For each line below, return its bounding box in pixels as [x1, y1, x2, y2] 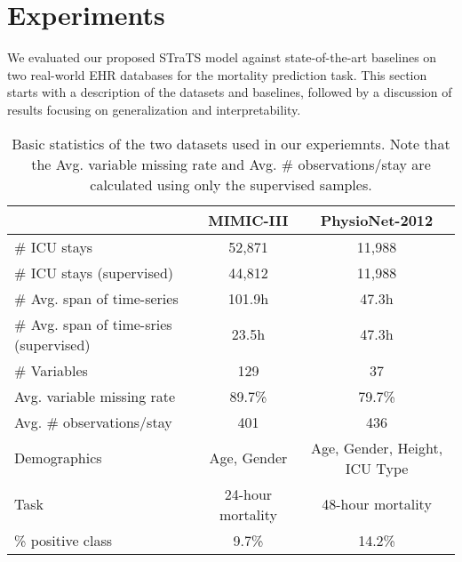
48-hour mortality [322, 494, 432, 514]
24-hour [224, 483, 273, 504]
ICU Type [345, 457, 409, 478]
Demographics [14, 447, 102, 468]
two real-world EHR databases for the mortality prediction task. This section [7, 65, 427, 84]
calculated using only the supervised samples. [90, 173, 372, 195]
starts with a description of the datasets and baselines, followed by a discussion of [7, 83, 452, 101]
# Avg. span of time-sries [14, 313, 172, 334]
